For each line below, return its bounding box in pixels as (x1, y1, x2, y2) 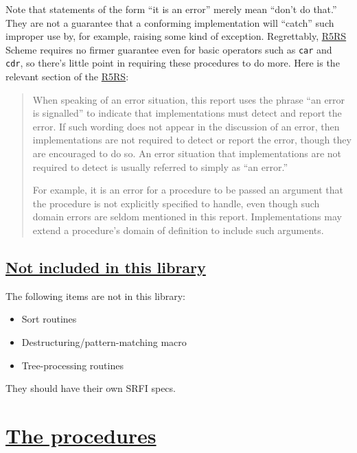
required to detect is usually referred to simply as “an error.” (32, 159, 288, 174)
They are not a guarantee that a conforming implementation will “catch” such (5, 15, 334, 30)
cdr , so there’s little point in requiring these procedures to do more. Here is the (5, 56, 340, 70)
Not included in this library (5, 257, 206, 278)
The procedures (5, 421, 157, 449)
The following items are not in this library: (5, 288, 186, 303)
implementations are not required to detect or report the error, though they (32, 132, 352, 147)
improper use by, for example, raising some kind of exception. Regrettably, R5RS (5, 29, 347, 43)
